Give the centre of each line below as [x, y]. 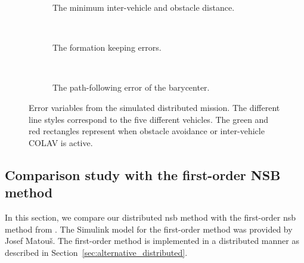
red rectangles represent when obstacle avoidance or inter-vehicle [147, 131]
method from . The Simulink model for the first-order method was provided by [149, 229]
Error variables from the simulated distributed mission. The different [154, 107]
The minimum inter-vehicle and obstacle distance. [144, 7]
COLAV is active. [61, 142]
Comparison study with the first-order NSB [143, 174]
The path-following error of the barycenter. [131, 87]
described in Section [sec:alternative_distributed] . [96, 252]
